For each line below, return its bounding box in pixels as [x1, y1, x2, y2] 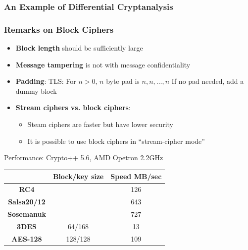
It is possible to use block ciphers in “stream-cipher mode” [27, 135, 205, 146]
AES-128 [11, 233, 42, 244]
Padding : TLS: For [15, 76, 76, 86]
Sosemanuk [7, 208, 46, 219]
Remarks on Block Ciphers [4, 23, 114, 35]
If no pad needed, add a [171, 76, 244, 86]
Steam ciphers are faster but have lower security [27, 119, 173, 129]
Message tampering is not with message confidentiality [15, 59, 191, 69]
